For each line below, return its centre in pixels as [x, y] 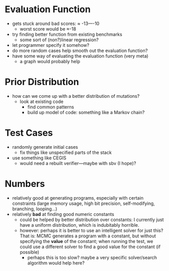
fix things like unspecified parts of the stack [66, 152]
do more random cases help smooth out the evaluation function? [80, 50]
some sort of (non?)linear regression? [59, 40]
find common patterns [51, 107]
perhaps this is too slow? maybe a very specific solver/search [92, 257]
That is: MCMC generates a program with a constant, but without [88, 236]
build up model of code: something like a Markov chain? [86, 112]
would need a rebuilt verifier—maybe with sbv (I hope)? [78, 163]
